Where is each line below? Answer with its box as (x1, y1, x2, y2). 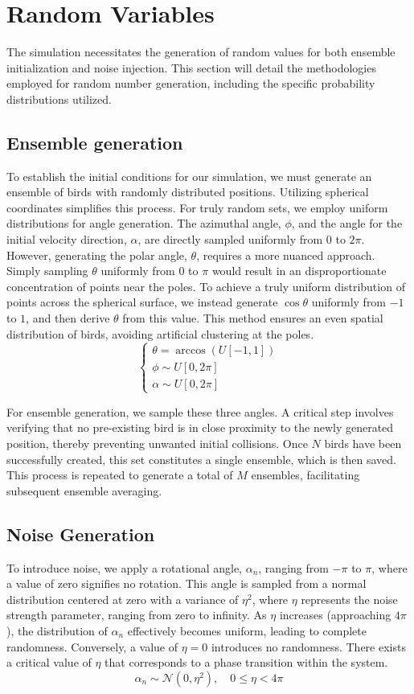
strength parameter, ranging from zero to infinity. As (6, 606, 267, 623)
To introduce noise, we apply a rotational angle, (6, 559, 243, 576)
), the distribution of (6, 622, 108, 639)
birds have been (324, 435, 402, 451)
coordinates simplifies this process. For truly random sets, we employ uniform (6, 199, 388, 216)
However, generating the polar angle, (6, 246, 187, 263)
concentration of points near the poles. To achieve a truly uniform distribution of (6, 277, 405, 294)
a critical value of (6, 654, 92, 671)
